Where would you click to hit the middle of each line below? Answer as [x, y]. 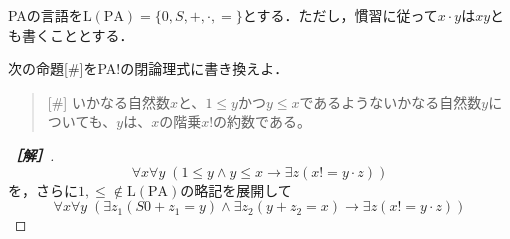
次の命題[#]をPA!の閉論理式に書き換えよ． [148, 68]
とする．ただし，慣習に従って [340, 15]
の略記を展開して [236, 189]
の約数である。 [262, 121]
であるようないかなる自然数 [390, 101]
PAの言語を [45, 15]
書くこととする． [77, 34]
